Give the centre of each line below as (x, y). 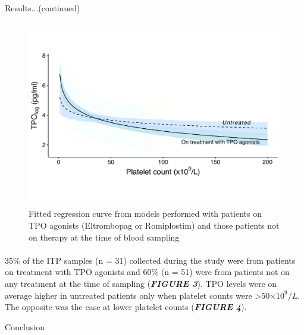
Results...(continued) (43, 8)
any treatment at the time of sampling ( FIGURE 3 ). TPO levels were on (141, 284)
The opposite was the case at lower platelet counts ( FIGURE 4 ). (126, 307)
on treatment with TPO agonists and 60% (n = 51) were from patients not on (147, 272)
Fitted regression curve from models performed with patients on (145, 214)
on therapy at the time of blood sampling (104, 237)
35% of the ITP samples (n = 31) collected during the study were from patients (150, 260)
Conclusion (25, 326)
